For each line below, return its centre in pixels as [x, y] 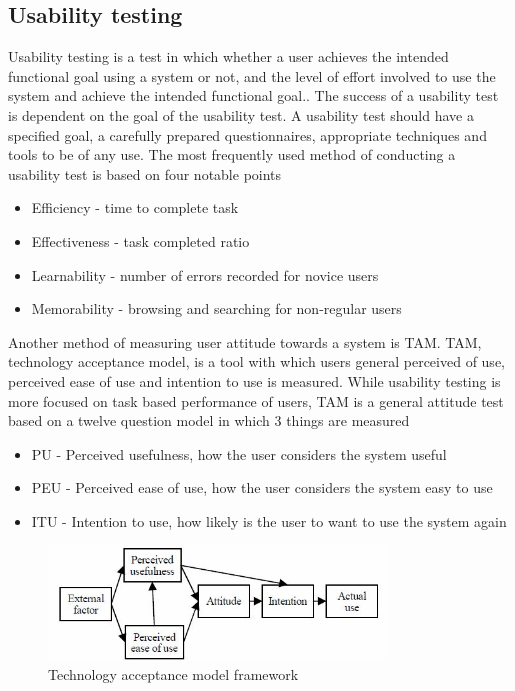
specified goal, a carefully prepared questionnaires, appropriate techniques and [247, 134]
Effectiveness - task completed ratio [140, 240]
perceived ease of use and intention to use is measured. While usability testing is [254, 380]
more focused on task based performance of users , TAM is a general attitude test [256, 400]
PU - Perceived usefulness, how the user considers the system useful [239, 453]
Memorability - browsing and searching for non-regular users [216, 308]
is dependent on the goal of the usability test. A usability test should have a [241, 114]
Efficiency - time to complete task [135, 207]
